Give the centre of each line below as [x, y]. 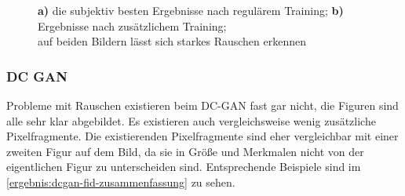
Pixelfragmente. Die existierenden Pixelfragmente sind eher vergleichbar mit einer [202, 136]
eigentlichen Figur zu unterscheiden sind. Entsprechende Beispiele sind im [184, 167]
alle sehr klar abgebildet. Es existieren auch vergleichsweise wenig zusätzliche [191, 120]
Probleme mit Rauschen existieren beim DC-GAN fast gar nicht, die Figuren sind [202, 105]
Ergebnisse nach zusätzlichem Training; [132, 25]
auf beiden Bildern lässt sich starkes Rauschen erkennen [172, 41]
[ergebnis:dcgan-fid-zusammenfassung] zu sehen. [121, 181]
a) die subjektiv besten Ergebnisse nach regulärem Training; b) [191, 10]
